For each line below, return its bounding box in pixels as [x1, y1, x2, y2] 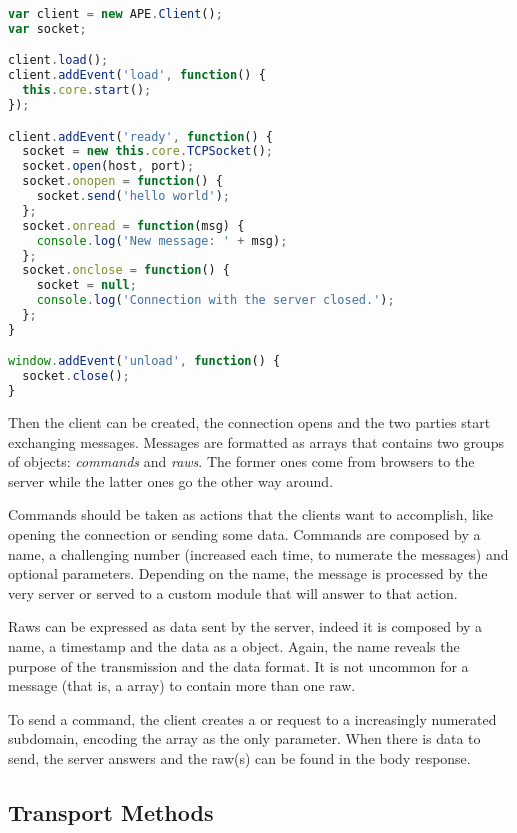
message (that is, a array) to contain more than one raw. [8, 675, 356, 696]
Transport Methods [8, 796, 214, 827]
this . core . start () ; [22, 83, 152, 98]
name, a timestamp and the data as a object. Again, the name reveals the [8, 636, 460, 657]
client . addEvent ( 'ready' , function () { [8, 129, 273, 144]
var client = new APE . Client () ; [8, 7, 223, 21]
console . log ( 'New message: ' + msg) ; [36, 233, 288, 248]
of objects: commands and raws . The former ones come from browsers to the [8, 451, 475, 472]
